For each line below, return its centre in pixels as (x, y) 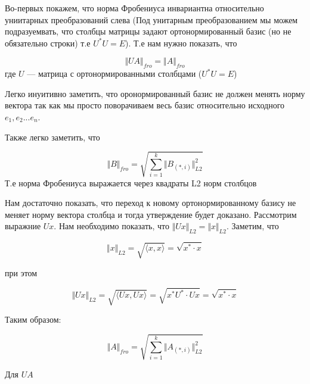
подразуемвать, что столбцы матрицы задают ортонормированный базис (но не (148, 31)
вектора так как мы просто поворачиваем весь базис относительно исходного (145, 105)
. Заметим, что (252, 226)
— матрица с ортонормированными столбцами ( (114, 74)
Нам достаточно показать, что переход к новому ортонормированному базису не (151, 203)
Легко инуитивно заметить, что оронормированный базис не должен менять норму (155, 93)
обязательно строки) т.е (48, 43)
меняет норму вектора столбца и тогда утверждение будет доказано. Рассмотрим (151, 214)
